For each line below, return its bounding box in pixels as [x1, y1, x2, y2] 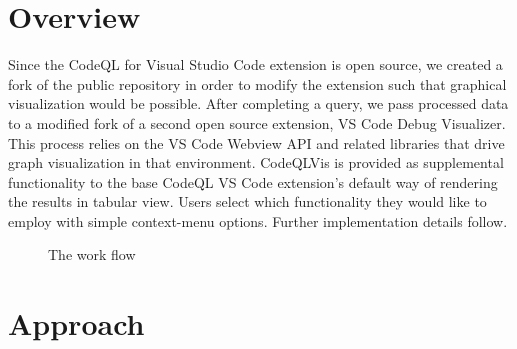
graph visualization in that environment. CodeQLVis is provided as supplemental [8, 152, 504, 173]
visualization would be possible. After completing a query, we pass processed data [8, 93, 509, 114]
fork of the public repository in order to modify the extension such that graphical [8, 73, 507, 94]
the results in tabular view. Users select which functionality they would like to [8, 191, 487, 212]
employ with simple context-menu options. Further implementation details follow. [8, 210, 508, 231]
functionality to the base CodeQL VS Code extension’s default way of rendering [8, 171, 498, 192]
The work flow [48, 244, 136, 265]
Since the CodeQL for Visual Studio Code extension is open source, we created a [8, 54, 503, 75]
